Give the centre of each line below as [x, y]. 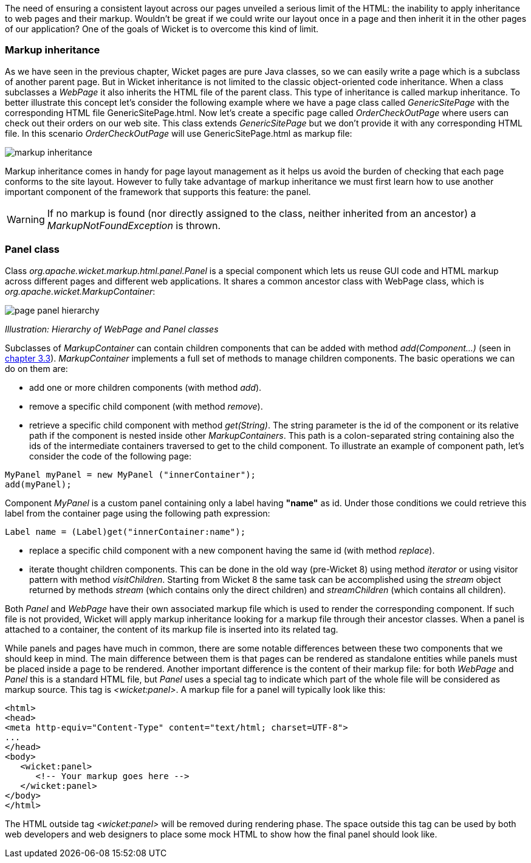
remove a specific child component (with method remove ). [146, 406]
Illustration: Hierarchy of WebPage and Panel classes [112, 329]
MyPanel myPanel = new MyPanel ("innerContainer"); [131, 474]
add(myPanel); [38, 484]
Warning [26, 219]
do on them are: [36, 368]
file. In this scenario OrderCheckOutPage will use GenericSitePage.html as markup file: [179, 133]
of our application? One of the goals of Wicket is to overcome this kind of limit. [162, 29]
